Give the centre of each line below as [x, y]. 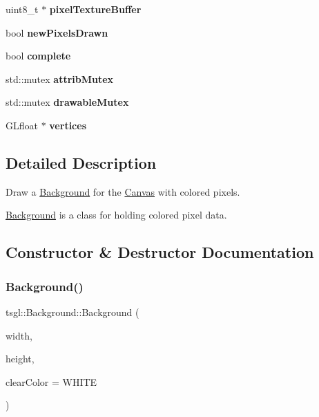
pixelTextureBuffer [95, 9]
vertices [68, 125]
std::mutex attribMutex [60, 78]
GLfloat [22, 125]
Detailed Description [81, 162]
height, [20, 359]
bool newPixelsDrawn [57, 32]
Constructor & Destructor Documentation [160, 252]
